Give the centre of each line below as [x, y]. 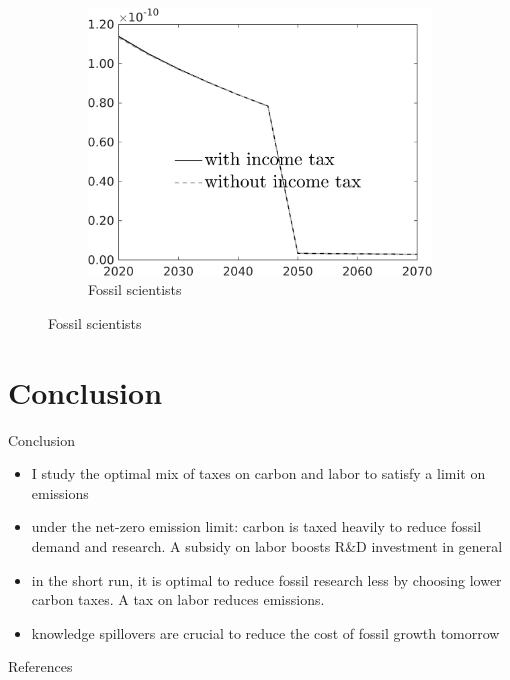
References [40, 666]
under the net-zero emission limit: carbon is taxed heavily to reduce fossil [256, 526]
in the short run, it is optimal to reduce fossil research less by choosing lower [266, 579]
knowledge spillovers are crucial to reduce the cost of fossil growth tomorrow [265, 632]
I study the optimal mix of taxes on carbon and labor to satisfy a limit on [258, 473]
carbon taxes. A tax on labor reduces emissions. [178, 599]
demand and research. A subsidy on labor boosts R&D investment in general [267, 546]
